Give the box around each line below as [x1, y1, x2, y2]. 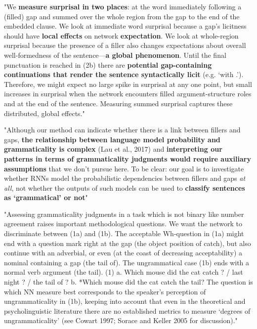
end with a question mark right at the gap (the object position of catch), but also [4, 238, 251, 248]
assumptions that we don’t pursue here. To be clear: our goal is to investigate [4, 163, 244, 173]
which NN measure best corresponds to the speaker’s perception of [4, 286, 206, 296]
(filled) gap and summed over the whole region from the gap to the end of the [4, 11, 240, 21]
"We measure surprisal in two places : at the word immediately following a [4, 1, 242, 11]
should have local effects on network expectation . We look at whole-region [4, 30, 239, 41]
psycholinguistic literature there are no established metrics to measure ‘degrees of [4, 305, 251, 316]
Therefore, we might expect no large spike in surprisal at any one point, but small [4, 79, 252, 89]
